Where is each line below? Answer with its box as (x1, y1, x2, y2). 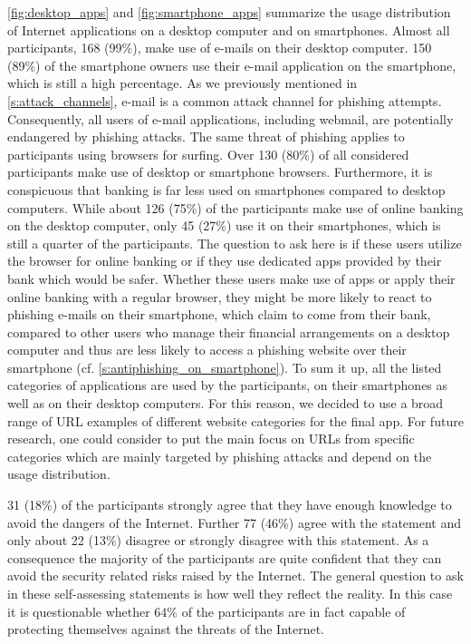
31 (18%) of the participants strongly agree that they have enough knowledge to (7, 495, 452, 514)
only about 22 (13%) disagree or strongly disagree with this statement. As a (7, 531, 429, 550)
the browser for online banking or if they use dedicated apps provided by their (7, 251, 442, 270)
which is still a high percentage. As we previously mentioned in (7, 73, 358, 93)
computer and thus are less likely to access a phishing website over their (7, 340, 407, 359)
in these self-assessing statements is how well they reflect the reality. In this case (7, 584, 453, 602)
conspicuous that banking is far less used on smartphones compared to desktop (7, 180, 446, 199)
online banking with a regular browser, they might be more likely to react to (7, 287, 432, 306)
